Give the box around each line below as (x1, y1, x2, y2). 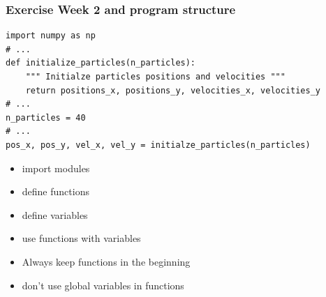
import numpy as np (6, 31, 96, 41)
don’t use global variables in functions (22, 277, 184, 292)
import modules (22, 160, 90, 175)
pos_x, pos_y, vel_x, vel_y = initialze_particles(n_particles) (6, 139, 311, 150)
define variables (22, 207, 88, 222)
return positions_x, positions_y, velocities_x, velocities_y (25, 85, 321, 96)
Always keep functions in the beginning (22, 254, 191, 268)
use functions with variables (22, 231, 141, 245)
